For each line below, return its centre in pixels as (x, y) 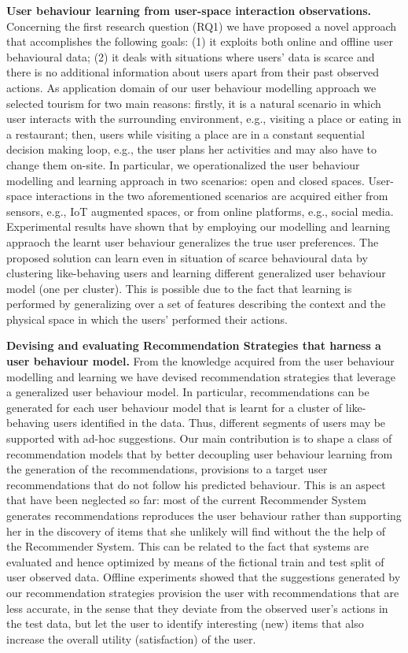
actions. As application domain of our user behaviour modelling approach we (191, 87)
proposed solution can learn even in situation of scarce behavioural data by (187, 257)
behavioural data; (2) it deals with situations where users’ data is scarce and (191, 56)
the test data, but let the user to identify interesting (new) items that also (185, 623)
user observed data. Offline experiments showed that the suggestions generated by (204, 577)
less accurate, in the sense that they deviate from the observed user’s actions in (197, 608)
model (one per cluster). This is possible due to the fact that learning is (179, 288)
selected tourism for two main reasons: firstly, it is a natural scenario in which (194, 103)
